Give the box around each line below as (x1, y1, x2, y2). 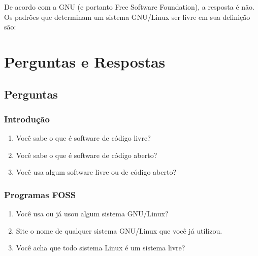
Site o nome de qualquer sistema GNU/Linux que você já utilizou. (16, 225, 222, 236)
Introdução (4, 112, 50, 125)
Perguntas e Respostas (4, 51, 166, 72)
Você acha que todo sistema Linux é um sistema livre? (16, 242, 185, 253)
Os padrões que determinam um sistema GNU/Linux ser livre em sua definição (4, 11, 250, 22)
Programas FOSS (4, 188, 76, 201)
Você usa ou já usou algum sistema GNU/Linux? (16, 208, 169, 219)
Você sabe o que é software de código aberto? (16, 149, 157, 160)
